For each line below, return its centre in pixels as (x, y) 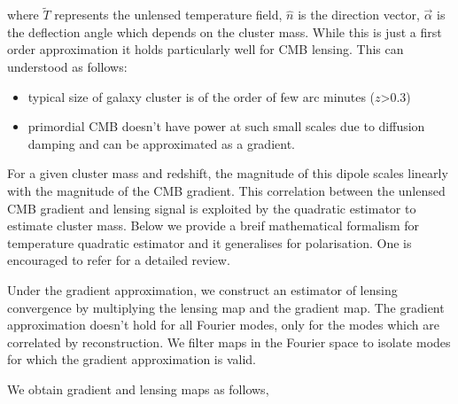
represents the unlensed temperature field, (168, 15)
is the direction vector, (359, 15)
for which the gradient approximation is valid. (132, 359)
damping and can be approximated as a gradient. (161, 143)
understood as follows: (67, 66)
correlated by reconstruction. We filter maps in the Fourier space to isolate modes (229, 342)
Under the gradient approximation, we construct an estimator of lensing (202, 289)
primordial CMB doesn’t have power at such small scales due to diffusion (226, 126)
